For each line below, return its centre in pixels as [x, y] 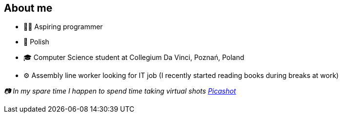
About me [28, 8]
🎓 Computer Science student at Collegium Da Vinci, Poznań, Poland [134, 58]
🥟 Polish [36, 42]
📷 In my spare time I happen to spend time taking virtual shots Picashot [120, 91]
